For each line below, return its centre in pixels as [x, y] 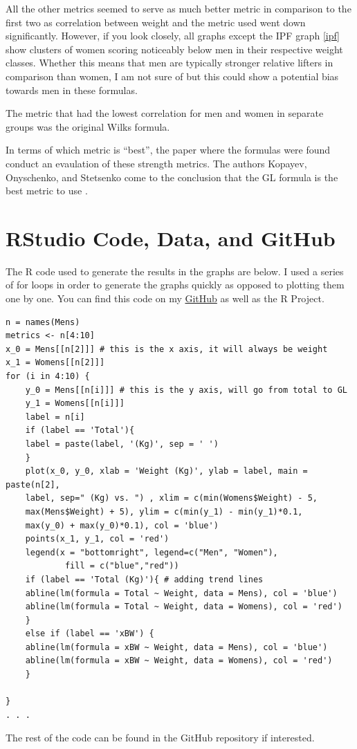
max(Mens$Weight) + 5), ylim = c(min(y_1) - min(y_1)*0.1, [164, 511]
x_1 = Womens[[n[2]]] [55, 363]
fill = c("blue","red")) [122, 566]
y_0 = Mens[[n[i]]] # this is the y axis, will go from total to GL [186, 390]
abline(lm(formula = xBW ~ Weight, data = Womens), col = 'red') [179, 661]
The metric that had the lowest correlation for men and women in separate [165, 113]
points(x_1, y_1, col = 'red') [97, 539]
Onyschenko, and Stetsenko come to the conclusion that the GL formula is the [172, 177]
